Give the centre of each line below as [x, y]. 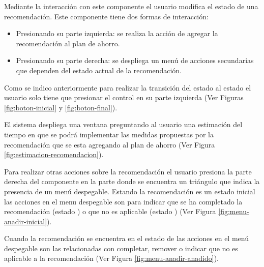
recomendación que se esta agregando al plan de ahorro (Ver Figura [110, 144]
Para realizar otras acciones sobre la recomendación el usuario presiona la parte [128, 171]
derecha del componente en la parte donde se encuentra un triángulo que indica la [132, 181]
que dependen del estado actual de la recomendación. [99, 70]
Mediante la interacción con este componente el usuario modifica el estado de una [131, 6]
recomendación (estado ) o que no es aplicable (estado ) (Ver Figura [110, 211]
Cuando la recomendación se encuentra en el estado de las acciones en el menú [126, 238]
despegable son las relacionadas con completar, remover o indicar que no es [121, 248]
